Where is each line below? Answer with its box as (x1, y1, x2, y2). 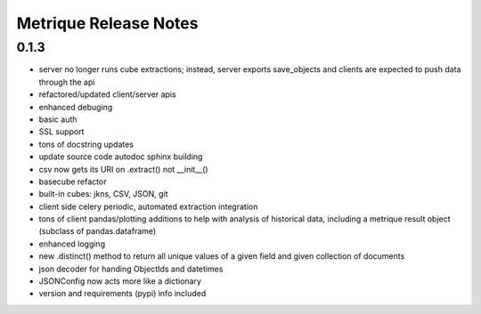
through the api (38, 76, 95, 87)
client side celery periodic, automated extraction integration (38, 201, 258, 212)
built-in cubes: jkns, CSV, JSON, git (38, 189, 168, 199)
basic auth (38, 114, 77, 125)
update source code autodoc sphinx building (38, 151, 203, 162)
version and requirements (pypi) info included (38, 288, 207, 299)
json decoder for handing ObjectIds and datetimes (38, 263, 224, 274)
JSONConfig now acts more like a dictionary (38, 276, 202, 286)
